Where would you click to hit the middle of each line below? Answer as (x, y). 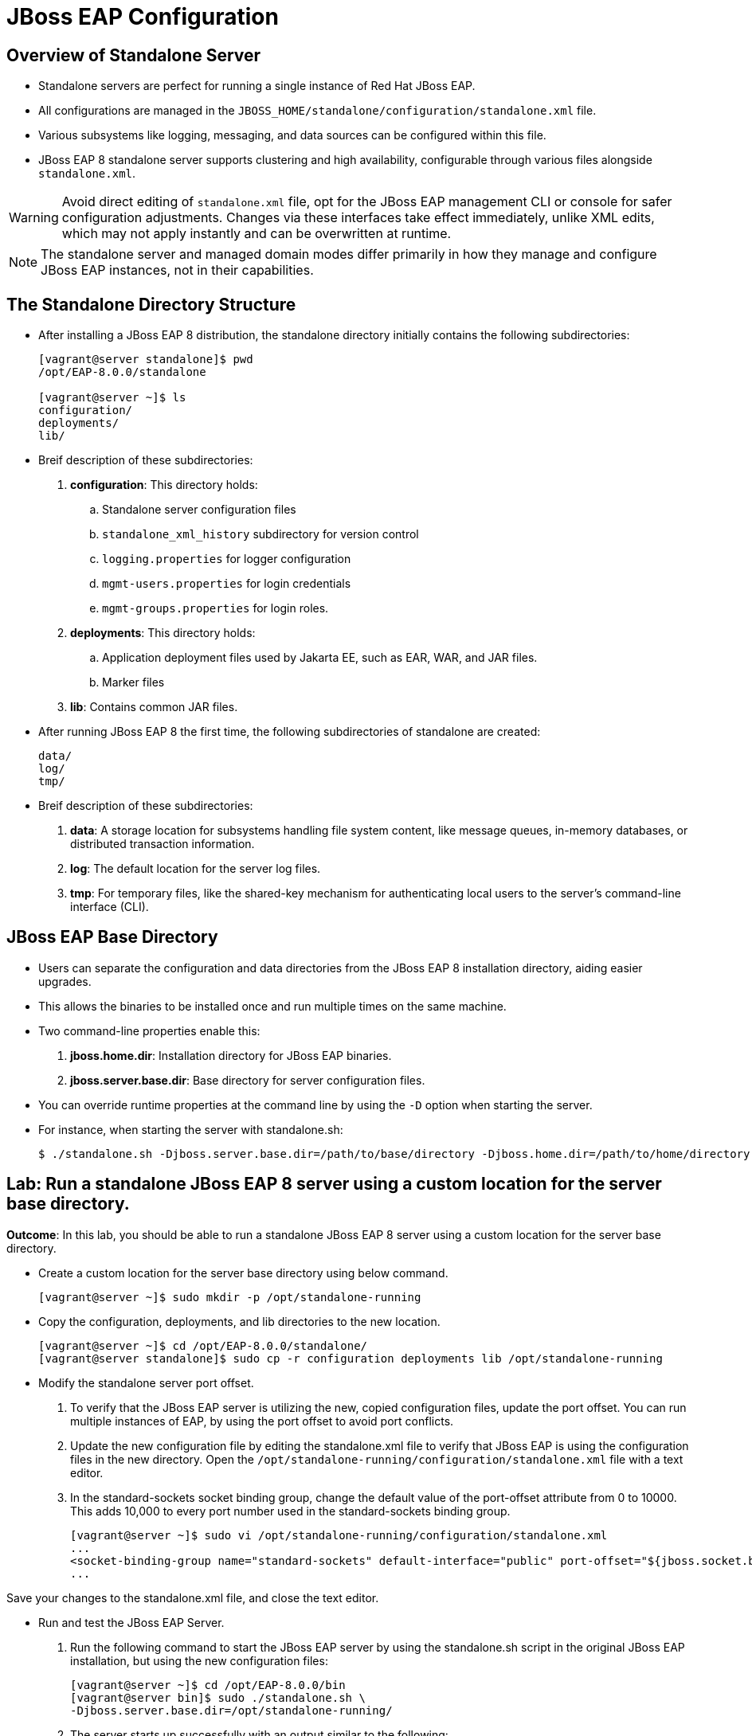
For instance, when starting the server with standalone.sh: (191, 1129)
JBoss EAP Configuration (143, 17)
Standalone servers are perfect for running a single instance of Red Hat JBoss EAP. (257, 86)
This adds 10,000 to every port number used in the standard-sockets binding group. (290, 1511)
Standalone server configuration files (199, 510)
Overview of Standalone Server (134, 55)
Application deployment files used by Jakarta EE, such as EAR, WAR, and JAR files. (320, 658)
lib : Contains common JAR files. (154, 707)
